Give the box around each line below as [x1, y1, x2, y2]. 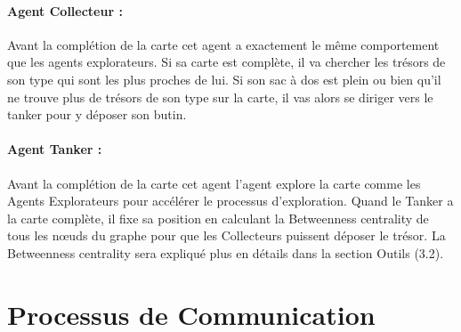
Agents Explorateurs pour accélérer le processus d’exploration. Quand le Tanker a [7, 191, 454, 210]
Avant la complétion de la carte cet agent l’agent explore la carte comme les [7, 174, 421, 192]
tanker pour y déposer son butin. [7, 105, 187, 124]
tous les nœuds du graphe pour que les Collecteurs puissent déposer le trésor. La [7, 226, 446, 245]
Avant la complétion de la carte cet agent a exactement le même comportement [7, 35, 440, 53]
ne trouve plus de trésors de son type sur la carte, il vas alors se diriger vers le [7, 87, 433, 106]
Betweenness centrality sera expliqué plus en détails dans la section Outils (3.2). [7, 243, 444, 262]
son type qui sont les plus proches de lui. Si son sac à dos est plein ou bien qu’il [7, 69, 441, 88]
